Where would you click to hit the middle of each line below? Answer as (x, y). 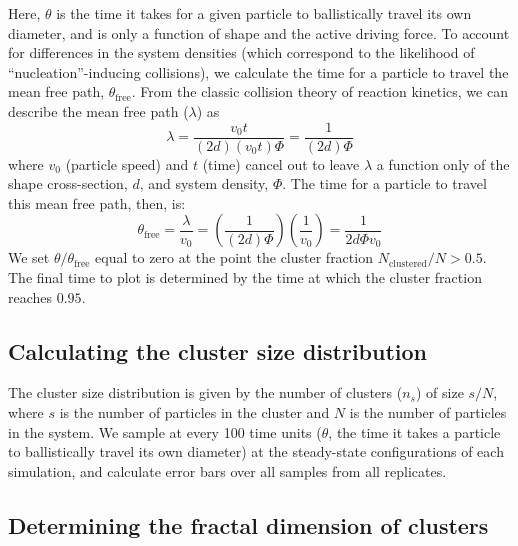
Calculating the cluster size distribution (218, 350)
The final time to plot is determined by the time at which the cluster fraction (245, 277)
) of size (439, 392)
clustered (408, 263)
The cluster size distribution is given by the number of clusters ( (205, 392)
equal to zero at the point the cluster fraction (234, 257)
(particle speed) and (127, 163)
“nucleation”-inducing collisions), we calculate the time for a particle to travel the (258, 71)
